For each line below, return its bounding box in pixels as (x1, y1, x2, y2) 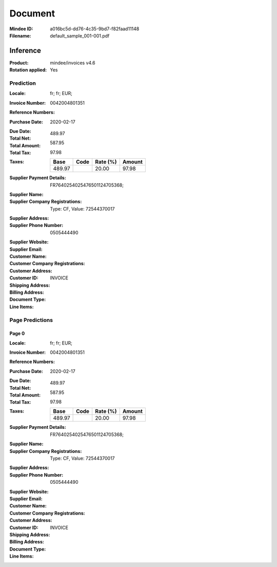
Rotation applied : (9, 67, 47, 73)
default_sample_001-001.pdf (50, 32, 110, 39)
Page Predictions (9, 316, 53, 324)
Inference (9, 46, 41, 55)
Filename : (9, 32, 31, 39)
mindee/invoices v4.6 (50, 60, 95, 66)
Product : (9, 60, 29, 66)
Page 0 (9, 330, 25, 336)
